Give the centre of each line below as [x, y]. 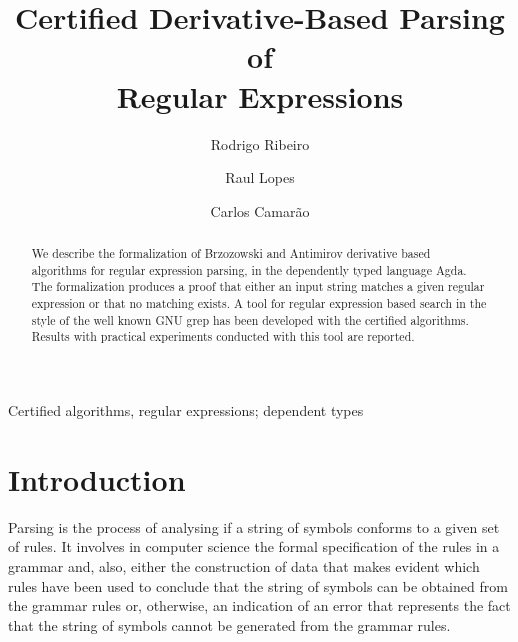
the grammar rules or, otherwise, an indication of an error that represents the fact [259, 605]
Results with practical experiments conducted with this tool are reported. [223, 336]
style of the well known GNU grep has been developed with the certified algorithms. [250, 319]
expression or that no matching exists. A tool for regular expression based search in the [259, 303]
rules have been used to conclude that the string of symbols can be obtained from [258, 585]
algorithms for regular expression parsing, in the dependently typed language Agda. [249, 269]
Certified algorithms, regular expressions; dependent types [186, 410]
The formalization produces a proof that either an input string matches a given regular [258, 286]
